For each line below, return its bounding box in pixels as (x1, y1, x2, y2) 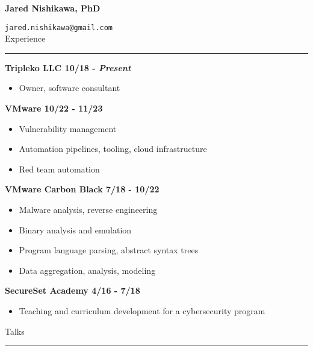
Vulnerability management (19, 122, 117, 134)
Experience (5, 32, 46, 45)
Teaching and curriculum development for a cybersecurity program (19, 304, 265, 317)
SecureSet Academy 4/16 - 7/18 (5, 284, 140, 297)
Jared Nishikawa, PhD (5, 2, 101, 14)
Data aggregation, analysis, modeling (19, 264, 156, 276)
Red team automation (19, 162, 100, 175)
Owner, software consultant (19, 81, 120, 94)
